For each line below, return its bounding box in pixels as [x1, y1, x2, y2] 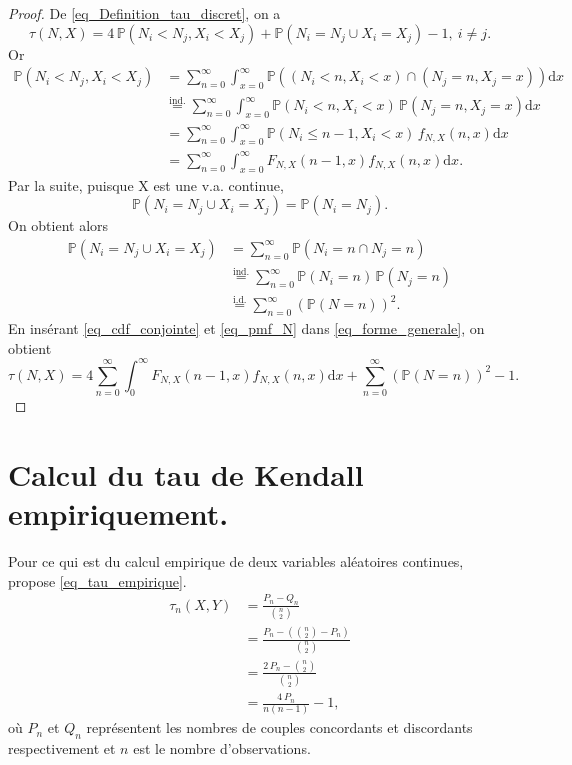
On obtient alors [8, 215, 109, 236]
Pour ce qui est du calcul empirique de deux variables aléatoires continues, [8, 551, 464, 572]
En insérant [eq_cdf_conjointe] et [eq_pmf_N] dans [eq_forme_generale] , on [8, 318, 485, 339]
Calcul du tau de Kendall [8, 454, 364, 495]
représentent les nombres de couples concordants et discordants [86, 717, 473, 738]
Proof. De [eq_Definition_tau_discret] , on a [8, 3, 281, 23]
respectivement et [8, 738, 116, 759]
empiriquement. [8, 493, 229, 534]
